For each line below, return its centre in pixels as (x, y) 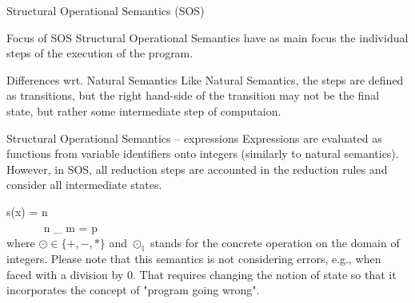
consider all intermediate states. (84, 185)
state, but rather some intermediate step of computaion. (144, 110)
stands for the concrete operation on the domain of (275, 243)
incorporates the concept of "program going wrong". (133, 290)
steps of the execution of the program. (100, 53)
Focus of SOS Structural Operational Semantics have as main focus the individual (207, 37)
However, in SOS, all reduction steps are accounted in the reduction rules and (197, 169)
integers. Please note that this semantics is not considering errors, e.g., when (194, 258)
